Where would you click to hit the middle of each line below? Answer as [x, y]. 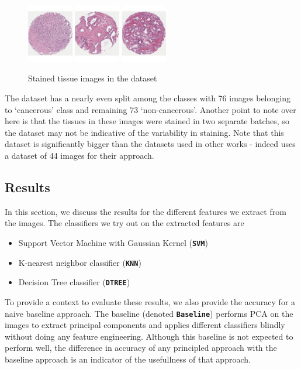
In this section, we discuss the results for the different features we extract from [146, 211]
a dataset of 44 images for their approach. [79, 155]
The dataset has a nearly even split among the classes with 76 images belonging [148, 98]
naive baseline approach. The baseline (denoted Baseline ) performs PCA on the [149, 313]
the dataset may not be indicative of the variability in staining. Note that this [144, 132]
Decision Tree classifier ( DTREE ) [74, 282]
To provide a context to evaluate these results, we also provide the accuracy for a [150, 301]
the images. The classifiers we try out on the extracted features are [124, 223]
